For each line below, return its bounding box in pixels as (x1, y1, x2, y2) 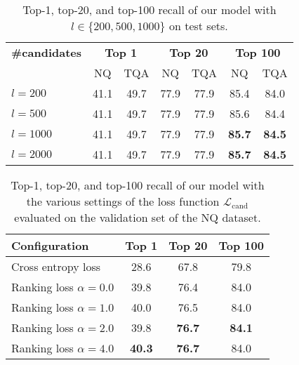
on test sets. (168, 18, 228, 34)
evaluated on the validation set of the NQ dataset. (14, 209, 261, 225)
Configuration (11, 237, 89, 253)
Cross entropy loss (11, 258, 101, 274)
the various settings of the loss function (26, 193, 220, 209)
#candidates (11, 44, 82, 60)
